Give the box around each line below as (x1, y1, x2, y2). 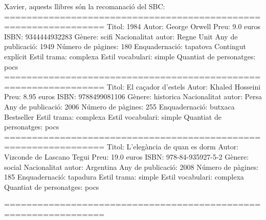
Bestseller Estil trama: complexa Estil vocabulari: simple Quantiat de (4, 111, 221, 122)
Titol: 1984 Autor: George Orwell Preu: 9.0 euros (106, 21, 261, 32)
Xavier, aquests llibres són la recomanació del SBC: (4, 1, 165, 11)
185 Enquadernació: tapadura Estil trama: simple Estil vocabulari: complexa (4, 171, 244, 182)
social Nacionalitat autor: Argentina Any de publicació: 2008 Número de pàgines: (4, 161, 259, 172)
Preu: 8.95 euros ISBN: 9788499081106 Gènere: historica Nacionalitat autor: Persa (4, 91, 262, 102)
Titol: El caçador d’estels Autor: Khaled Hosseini (106, 81, 261, 92)
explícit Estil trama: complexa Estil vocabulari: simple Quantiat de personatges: (4, 51, 256, 61)
